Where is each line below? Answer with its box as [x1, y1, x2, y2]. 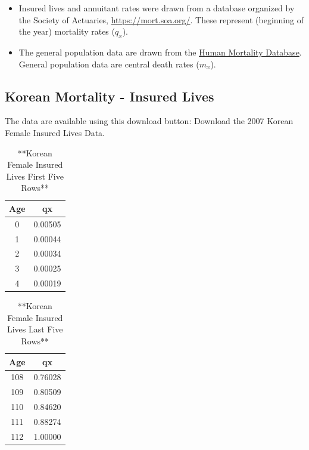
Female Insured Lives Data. [5, 126, 105, 138]
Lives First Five [6, 169, 64, 182]
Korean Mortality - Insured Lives [5, 87, 214, 105]
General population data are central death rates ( [18, 57, 199, 70]
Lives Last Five [7, 323, 63, 335]
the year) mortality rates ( [18, 25, 115, 38]
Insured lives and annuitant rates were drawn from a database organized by [18, 2, 295, 14]
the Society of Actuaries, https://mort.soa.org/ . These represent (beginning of [18, 13, 304, 26]
